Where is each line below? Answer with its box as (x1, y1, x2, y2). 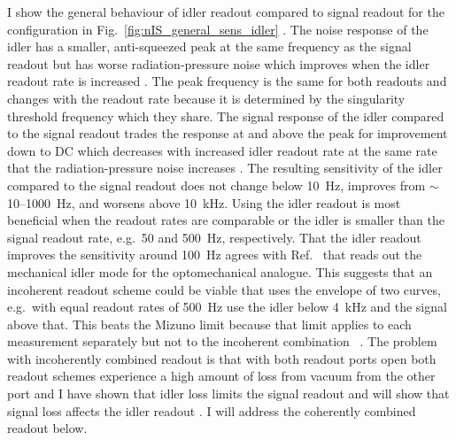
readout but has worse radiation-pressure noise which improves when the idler (7, 54, 430, 73)
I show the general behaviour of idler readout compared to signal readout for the (7, 3, 444, 20)
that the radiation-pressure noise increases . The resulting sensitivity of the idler (7, 158, 443, 177)
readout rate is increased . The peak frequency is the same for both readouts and (7, 72, 447, 90)
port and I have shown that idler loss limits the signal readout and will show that (7, 384, 450, 403)
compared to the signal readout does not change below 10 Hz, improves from (7, 175, 426, 194)
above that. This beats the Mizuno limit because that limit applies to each (7, 314, 412, 333)
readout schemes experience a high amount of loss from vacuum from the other (7, 367, 436, 385)
